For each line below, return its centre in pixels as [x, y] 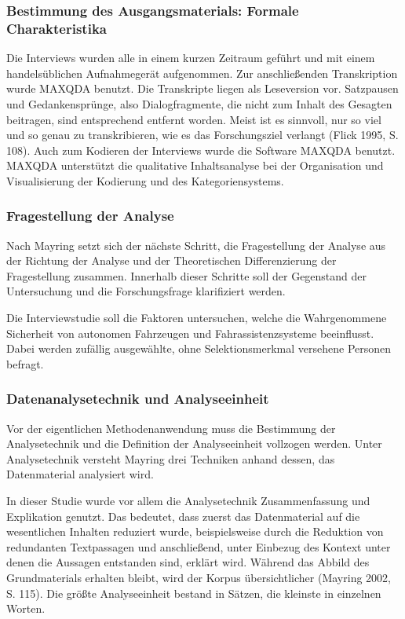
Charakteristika [57, 28]
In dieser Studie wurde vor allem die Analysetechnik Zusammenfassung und [188, 501]
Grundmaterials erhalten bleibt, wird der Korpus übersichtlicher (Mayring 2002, [199, 578]
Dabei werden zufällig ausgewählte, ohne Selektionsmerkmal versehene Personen [199, 348]
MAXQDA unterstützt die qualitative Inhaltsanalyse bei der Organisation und [195, 165]
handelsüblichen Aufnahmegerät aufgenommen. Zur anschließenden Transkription [202, 73]
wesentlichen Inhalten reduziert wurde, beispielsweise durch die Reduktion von [195, 531]
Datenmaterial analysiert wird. [80, 474]
